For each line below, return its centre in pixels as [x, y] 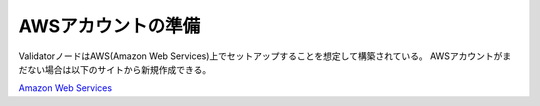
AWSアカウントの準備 [109, 26]
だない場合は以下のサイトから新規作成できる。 [115, 69]
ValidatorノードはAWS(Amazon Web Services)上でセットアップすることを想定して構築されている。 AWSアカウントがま [265, 56]
